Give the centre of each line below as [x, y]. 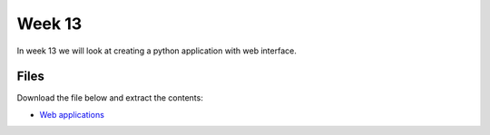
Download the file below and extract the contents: [110, 98]
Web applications [72, 114]
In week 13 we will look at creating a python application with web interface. [157, 51]
